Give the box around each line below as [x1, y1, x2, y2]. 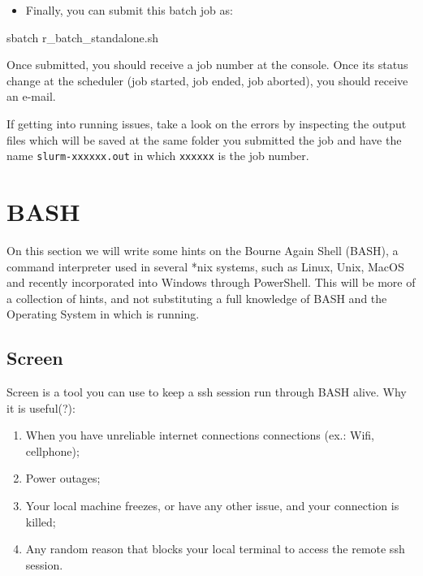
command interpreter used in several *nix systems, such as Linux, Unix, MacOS [6, 258, 404, 275]
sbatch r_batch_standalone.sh [6, 28, 158, 45]
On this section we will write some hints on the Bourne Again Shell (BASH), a [6, 241, 399, 258]
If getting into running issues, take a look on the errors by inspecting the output [6, 115, 407, 132]
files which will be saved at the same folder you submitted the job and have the [6, 131, 402, 148]
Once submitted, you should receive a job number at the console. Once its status [6, 56, 408, 73]
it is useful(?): [6, 399, 76, 416]
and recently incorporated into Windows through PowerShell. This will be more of [6, 274, 416, 291]
